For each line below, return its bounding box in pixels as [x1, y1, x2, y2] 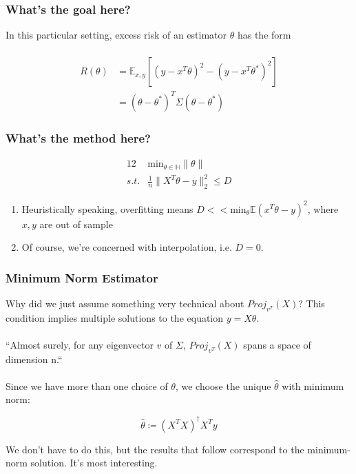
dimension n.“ [6, 351, 63, 366]
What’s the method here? [6, 129, 151, 146]
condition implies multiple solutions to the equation [6, 310, 224, 324]
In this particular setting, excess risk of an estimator [6, 28, 227, 42]
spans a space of [243, 337, 311, 351]
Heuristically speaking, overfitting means [21, 201, 193, 216]
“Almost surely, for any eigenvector [6, 337, 154, 351]
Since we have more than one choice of [6, 378, 168, 393]
